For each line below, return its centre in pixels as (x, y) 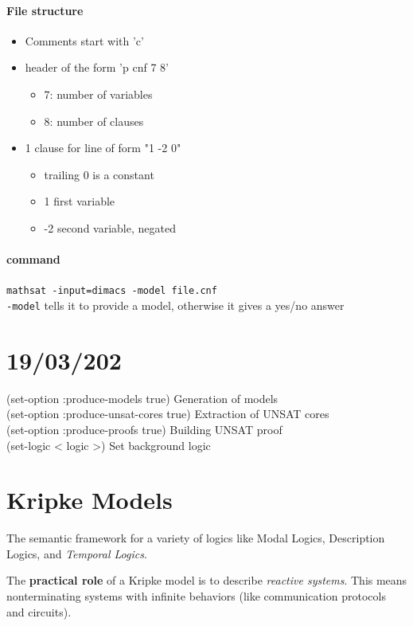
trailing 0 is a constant (99, 174)
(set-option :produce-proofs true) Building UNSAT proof (144, 429)
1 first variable (80, 201)
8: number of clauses (94, 121)
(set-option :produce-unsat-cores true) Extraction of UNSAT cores (168, 414)
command (33, 259)
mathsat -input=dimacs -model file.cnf (112, 291)
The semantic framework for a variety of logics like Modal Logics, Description (196, 538)
